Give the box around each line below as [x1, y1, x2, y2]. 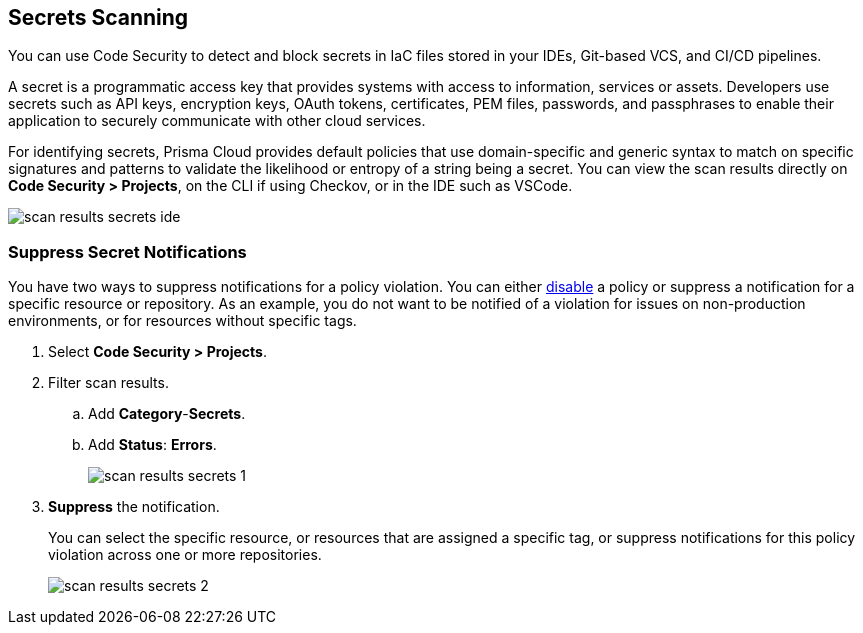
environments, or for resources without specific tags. [8, 312, 357, 330]
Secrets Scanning [8, 5, 189, 30]
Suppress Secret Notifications [8, 241, 247, 262]
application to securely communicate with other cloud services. [8, 112, 426, 130]
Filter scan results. [48, 374, 169, 392]
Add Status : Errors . [88, 436, 217, 454]
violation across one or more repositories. [48, 546, 322, 564]
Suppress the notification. [48, 498, 220, 516]
